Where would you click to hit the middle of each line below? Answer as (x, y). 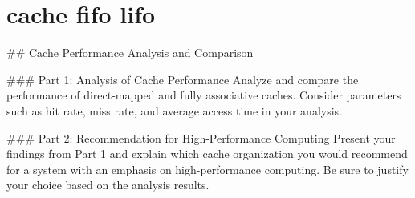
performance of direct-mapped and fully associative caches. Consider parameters (204, 95)
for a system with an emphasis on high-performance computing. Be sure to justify (207, 169)
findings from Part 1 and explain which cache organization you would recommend (207, 154)
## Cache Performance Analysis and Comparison (130, 53)
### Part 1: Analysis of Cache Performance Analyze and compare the (183, 79)
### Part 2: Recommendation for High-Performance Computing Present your (201, 137)
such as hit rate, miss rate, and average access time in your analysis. (174, 110)
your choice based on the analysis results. (108, 185)
